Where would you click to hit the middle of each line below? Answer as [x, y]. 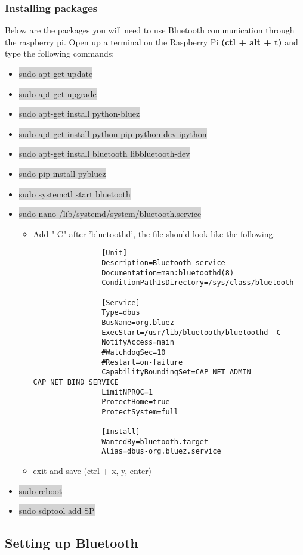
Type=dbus [121, 313]
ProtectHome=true [136, 402]
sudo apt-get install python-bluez [79, 114]
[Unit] [115, 253]
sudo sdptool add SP [57, 511]
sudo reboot [41, 490]
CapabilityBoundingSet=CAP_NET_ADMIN [176, 372]
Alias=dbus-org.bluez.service [161, 452]
